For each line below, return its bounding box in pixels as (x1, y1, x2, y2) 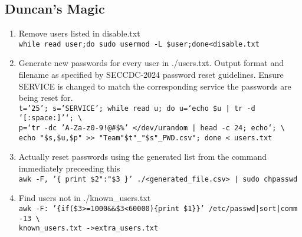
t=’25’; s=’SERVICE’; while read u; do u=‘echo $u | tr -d (18, 104, 255, 113)
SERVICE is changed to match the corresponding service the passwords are (18, 80, 291, 92)
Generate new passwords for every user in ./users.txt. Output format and (18, 57, 284, 69)
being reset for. (18, 91, 73, 104)
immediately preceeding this (18, 162, 120, 175)
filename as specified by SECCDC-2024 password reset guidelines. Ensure (18, 68, 284, 81)
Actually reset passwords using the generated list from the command (18, 150, 267, 163)
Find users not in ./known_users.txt (18, 192, 151, 204)
